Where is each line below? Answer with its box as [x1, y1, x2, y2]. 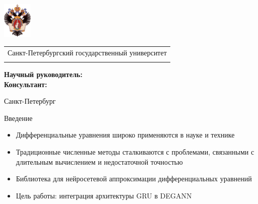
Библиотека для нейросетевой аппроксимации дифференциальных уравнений [16, 173, 252, 184]
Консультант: [4, 79, 47, 89]
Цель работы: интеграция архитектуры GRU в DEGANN [16, 190, 192, 200]
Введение [4, 112, 33, 123]
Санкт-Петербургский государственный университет [8, 47, 167, 57]
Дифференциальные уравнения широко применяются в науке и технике [16, 129, 235, 140]
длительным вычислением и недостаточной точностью [16, 156, 183, 167]
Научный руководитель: [4, 69, 83, 79]
